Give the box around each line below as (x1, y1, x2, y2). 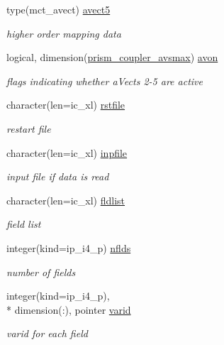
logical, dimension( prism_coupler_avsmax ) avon (6, 50, 218, 65)
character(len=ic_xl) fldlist (6, 192, 125, 207)
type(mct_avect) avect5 (6, 2, 111, 16)
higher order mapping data (6, 26, 121, 40)
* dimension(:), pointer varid (6, 302, 131, 317)
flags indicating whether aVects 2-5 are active (6, 73, 203, 88)
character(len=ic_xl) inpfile (6, 145, 128, 160)
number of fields (6, 264, 76, 279)
